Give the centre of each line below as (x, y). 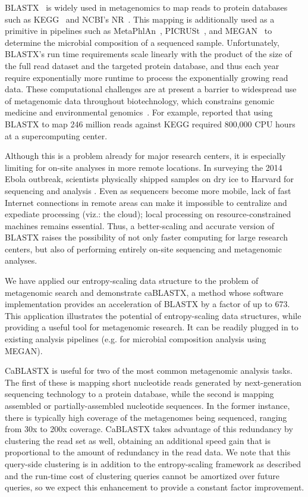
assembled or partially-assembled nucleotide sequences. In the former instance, (147, 405)
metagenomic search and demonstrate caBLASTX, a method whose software (144, 292)
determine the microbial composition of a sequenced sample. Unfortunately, (142, 42)
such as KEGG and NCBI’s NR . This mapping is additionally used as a (140, 19)
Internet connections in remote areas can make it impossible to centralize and (146, 202)
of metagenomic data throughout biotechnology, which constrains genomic (140, 100)
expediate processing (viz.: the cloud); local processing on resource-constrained (148, 214)
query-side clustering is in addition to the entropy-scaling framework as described (153, 463)
